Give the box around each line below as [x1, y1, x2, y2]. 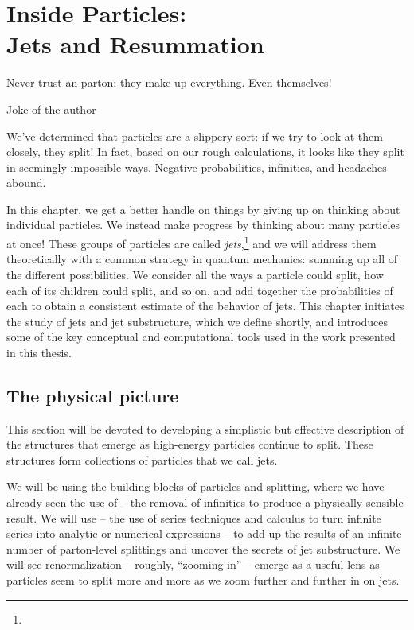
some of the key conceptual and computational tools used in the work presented [6, 329, 396, 345]
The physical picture [6, 383, 179, 407]
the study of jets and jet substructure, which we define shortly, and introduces [6, 313, 388, 329]
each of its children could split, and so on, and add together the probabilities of [6, 282, 393, 298]
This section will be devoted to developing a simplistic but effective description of [6, 420, 404, 437]
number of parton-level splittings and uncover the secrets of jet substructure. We [6, 540, 400, 557]
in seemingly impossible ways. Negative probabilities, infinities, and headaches [6, 158, 387, 175]
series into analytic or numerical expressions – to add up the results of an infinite [6, 525, 402, 542]
